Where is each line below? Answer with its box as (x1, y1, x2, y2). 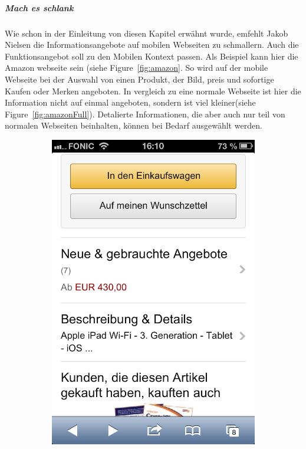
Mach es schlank (5, 1, 74, 14)
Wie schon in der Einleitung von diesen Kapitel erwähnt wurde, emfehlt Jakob (5, 27, 288, 39)
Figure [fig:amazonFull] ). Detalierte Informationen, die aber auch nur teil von (5, 107, 285, 120)
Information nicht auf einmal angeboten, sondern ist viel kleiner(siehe (5, 96, 256, 109)
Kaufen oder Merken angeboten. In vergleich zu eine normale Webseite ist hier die (5, 84, 301, 97)
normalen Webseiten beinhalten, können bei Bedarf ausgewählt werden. (5, 119, 262, 132)
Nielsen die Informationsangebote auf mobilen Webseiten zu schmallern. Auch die (5, 38, 299, 51)
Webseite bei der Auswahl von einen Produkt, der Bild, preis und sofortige (5, 73, 274, 85)
